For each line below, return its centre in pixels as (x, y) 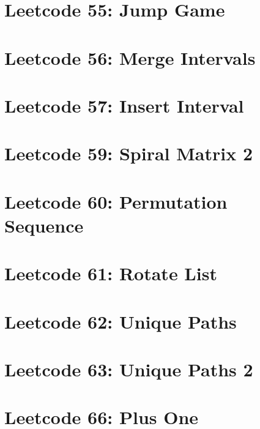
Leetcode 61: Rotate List (111, 273)
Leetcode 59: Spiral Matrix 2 (129, 153)
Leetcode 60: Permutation (116, 201)
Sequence (44, 225)
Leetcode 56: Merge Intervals (130, 57)
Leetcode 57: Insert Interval (124, 105)
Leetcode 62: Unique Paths (121, 321)
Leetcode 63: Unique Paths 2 (129, 369)
